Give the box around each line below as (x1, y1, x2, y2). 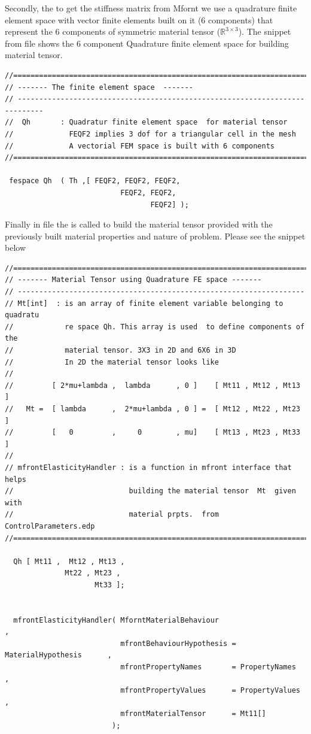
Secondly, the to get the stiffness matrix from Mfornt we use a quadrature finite (5, 2, 297, 14)
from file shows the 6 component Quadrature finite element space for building (5, 37, 289, 49)
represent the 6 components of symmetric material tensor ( (5, 25, 221, 38)
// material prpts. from (5, 510, 219, 519)
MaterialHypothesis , (5, 651, 112, 660)
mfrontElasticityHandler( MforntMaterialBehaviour (13, 615, 219, 624)
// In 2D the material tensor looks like (5, 357, 219, 366)
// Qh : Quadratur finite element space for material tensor (5, 118, 288, 127)
